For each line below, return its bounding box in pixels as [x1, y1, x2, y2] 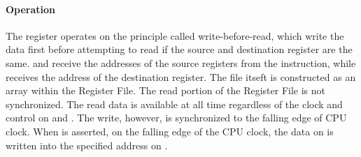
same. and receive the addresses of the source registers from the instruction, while [6, 55, 356, 70]
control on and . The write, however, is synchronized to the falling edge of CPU [6, 110, 347, 125]
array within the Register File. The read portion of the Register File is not [6, 83, 326, 98]
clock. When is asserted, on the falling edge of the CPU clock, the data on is [6, 124, 334, 138]
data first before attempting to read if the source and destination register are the [6, 42, 353, 57]
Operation [6, 1, 56, 16]
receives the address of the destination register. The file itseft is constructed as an [6, 69, 356, 84]
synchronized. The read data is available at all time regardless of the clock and [6, 96, 343, 111]
